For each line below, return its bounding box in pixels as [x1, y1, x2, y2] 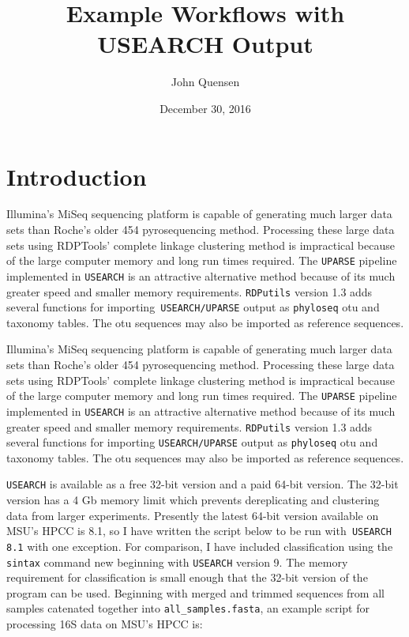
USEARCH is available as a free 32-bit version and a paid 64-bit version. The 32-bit [6, 476, 399, 492]
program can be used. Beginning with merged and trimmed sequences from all [6, 584, 385, 601]
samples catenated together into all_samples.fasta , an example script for [6, 600, 370, 616]
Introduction [6, 160, 147, 192]
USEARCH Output [97, 28, 313, 60]
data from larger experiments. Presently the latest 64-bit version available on [6, 507, 379, 523]
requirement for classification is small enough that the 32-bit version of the [6, 569, 368, 586]
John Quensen [171, 73, 240, 90]
